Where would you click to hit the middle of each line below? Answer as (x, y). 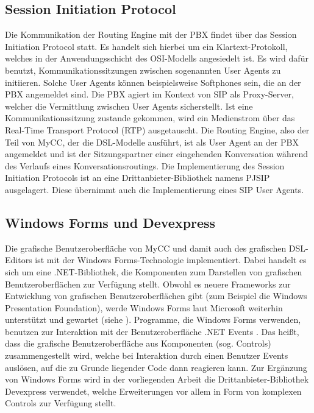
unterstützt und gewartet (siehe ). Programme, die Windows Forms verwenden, (153, 319)
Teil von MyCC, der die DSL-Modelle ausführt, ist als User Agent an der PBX (152, 142)
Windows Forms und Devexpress (110, 222)
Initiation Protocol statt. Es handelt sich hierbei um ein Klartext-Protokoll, (146, 46)
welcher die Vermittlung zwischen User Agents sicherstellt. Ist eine (129, 106)
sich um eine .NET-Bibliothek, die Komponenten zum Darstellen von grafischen (154, 271)
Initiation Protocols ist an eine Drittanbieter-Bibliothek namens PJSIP (137, 178)
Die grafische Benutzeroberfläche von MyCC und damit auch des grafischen (146, 248)
